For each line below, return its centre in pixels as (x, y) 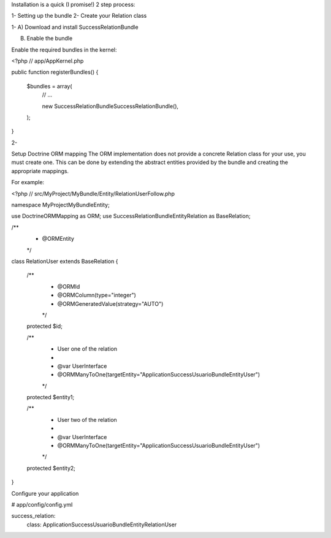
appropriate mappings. (40, 171)
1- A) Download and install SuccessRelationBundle (75, 27)
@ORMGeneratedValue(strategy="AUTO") (110, 303)
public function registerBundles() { (55, 72)
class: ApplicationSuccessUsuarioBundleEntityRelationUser (102, 524)
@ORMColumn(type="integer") (97, 295)
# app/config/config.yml (42, 504)
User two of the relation (87, 419)
